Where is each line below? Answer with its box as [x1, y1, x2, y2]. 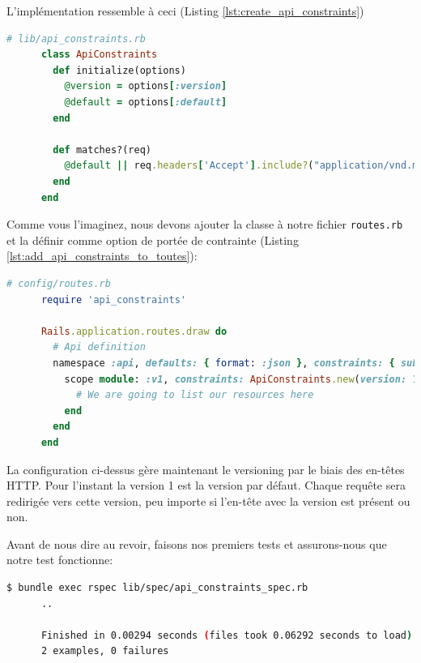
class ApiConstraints [40, 49, 158, 61]
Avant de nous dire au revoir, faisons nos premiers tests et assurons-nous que [6, 535, 387, 552]
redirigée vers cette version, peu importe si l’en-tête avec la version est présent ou [6, 492, 410, 509]
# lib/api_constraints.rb [6, 32, 146, 45]
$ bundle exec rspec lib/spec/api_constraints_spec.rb [6, 582, 308, 594]
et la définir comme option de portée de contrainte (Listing [6, 231, 299, 248]
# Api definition [53, 341, 146, 353]
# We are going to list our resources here [75, 389, 314, 401]
